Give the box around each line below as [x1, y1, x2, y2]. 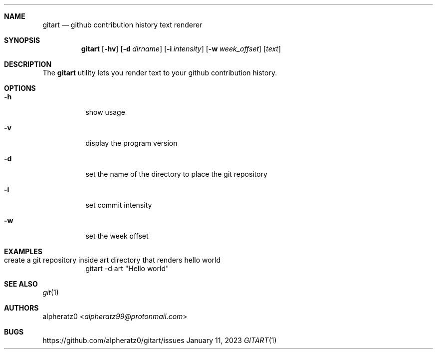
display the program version [85, 139, 178, 147]
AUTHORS [4, 304, 39, 312]
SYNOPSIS [4, 36, 40, 44]
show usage [85, 108, 125, 116]
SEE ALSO [4, 280, 38, 288]
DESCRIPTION [4, 60, 52, 68]
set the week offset [85, 232, 149, 240]
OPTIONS [4, 84, 36, 92]
